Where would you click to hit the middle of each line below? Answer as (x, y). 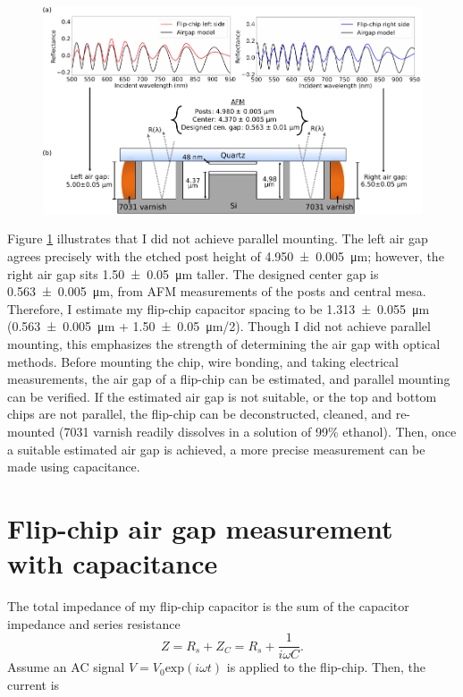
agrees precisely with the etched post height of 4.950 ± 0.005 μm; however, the (226, 256)
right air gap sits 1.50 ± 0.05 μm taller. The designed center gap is (193, 273)
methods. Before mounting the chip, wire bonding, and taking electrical (203, 361)
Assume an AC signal (66, 667)
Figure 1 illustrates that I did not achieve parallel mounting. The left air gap (218, 238)
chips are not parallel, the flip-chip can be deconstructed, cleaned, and (200, 414)
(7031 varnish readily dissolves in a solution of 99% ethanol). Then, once (257, 431)
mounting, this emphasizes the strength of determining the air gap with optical (224, 344)
